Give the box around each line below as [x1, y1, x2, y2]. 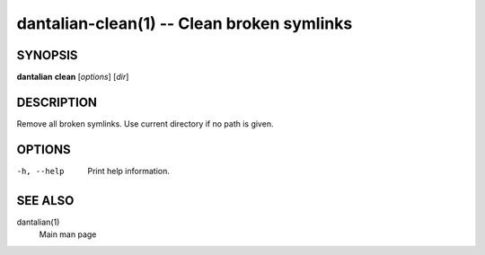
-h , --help [16, 166, 65, 176]
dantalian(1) [16, 216, 60, 227]
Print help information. [87, 165, 170, 176]
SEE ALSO [16, 193, 75, 208]
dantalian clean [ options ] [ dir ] [16, 72, 129, 83]
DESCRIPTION [16, 94, 98, 110]
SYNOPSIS [16, 48, 78, 63]
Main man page [39, 229, 97, 240]
